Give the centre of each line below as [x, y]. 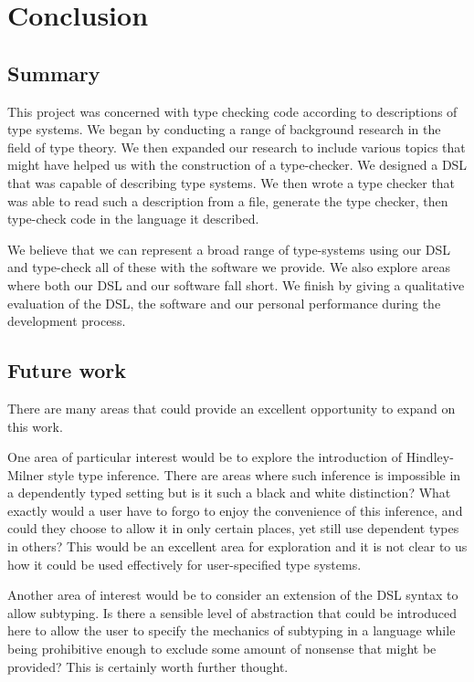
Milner [26, 474]
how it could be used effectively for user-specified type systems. [184, 564]
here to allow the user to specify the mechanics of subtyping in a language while [232, 630]
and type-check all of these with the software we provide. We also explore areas [229, 267]
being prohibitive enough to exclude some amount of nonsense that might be [222, 649]
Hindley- [430, 457]
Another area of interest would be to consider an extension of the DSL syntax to [233, 595]
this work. [35, 426]
